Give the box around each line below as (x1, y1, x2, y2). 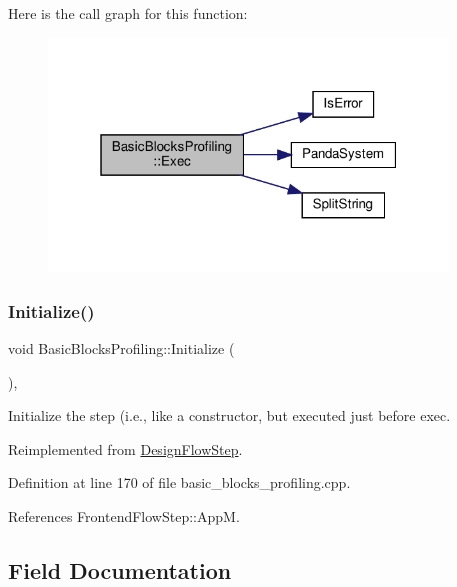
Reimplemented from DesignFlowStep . (8, 438, 243, 459)
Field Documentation (8, 554, 232, 585)
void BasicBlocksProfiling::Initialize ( (8, 337, 235, 358)
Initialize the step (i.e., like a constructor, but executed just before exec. (8, 405, 451, 426)
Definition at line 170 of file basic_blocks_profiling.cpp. (8, 472, 351, 493)
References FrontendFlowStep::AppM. (8, 505, 240, 526)
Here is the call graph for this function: (8, 3, 248, 23)
